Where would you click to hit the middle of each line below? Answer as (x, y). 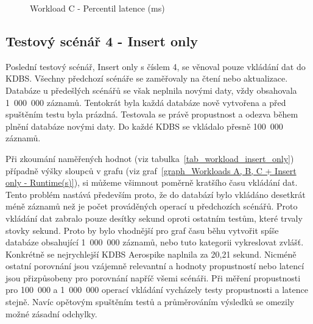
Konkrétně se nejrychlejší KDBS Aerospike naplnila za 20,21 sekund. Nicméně (151, 254)
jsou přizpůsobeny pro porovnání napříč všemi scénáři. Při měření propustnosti (153, 277)
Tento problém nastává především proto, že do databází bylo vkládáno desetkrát (156, 194)
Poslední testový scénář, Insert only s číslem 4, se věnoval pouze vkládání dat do (156, 66)
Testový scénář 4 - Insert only (102, 40)
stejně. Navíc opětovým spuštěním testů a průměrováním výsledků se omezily (150, 302)
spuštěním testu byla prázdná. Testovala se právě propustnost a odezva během (152, 114)
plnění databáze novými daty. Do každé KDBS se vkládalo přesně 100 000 (144, 126)
